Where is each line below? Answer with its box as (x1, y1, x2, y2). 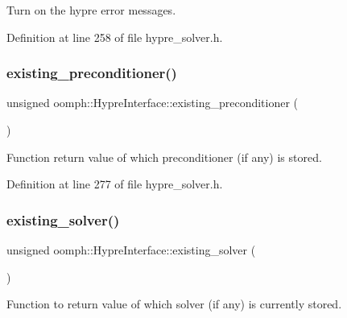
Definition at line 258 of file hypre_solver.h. (6, 28, 223, 45)
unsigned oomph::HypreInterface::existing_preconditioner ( (6, 94, 299, 111)
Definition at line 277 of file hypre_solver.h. (6, 176, 223, 192)
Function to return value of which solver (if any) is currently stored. (6, 295, 342, 312)
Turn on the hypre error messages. (6, 2, 176, 18)
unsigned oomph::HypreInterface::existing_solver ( (6, 242, 256, 258)
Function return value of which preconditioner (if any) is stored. (6, 148, 322, 165)
